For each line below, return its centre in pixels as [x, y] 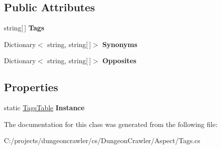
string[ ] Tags [24, 28]
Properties [31, 87]
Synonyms [120, 44]
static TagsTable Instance [44, 108]
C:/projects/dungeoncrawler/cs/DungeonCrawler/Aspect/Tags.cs [102, 140]
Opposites [119, 61]
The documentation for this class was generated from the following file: [111, 124]
